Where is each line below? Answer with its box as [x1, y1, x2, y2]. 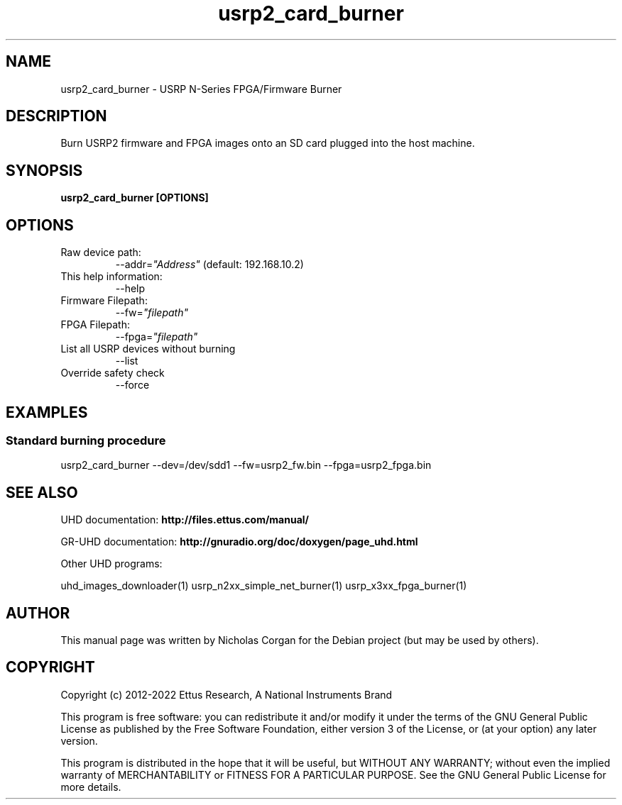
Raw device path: [60, 246, 141, 259]
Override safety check [60, 367, 165, 379]
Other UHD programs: [60, 557, 163, 570]
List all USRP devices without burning [60, 343, 236, 355]
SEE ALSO [6, 483, 78, 501]
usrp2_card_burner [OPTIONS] [60, 191, 209, 204]
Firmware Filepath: [60, 294, 148, 307]
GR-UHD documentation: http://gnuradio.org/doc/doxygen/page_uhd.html [60, 535, 418, 548]
